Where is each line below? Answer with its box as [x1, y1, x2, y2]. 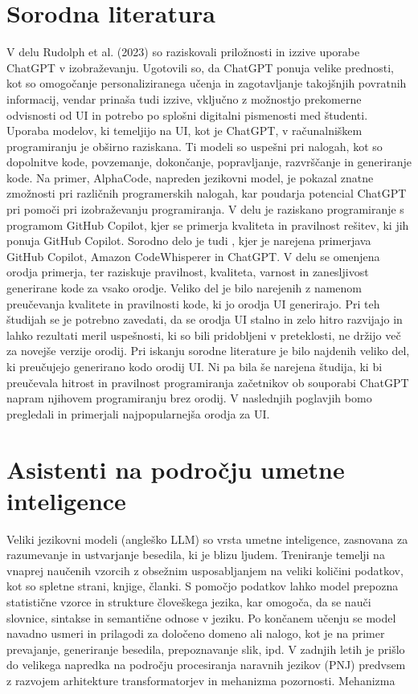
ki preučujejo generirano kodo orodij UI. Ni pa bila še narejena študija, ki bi [6, 358, 383, 374]
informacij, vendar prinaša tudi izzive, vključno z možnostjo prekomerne [6, 90, 362, 107]
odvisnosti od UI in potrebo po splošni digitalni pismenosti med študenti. [6, 106, 368, 123]
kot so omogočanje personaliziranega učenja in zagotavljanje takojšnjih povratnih [6, 75, 407, 92]
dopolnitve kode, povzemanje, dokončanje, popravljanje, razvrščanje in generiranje [6, 153, 412, 170]
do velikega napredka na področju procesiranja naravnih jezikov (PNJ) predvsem [6, 656, 406, 673]
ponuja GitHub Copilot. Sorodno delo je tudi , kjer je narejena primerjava [6, 232, 371, 249]
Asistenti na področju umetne [6, 452, 345, 485]
